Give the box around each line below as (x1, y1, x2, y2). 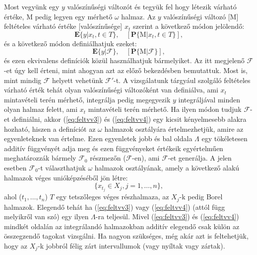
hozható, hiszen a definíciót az (4, 123, 96, 134)
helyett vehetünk (52, 75, 103, 85)
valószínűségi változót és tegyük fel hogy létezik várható (67, 1, 237, 11)
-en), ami (132, 153, 160, 163)
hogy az (4, 241, 28, 251)
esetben (4, 162, 27, 172)
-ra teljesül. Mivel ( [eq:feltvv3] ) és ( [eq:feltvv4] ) (95, 211, 239, 222)
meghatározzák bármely (4, 153, 76, 163)
